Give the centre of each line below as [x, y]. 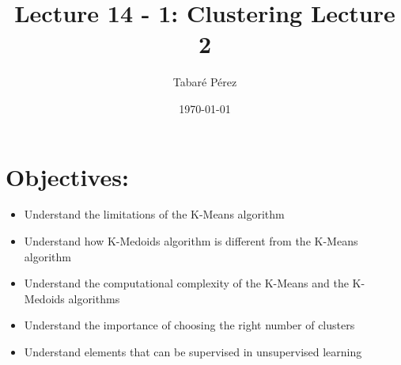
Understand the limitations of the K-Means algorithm [154, 214]
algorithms [94, 298]
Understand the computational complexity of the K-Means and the [186, 283]
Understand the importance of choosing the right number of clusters [189, 325]
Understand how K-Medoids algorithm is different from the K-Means [191, 241]
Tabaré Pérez [205, 82]
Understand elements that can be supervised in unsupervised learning [193, 352]
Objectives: [67, 176]
